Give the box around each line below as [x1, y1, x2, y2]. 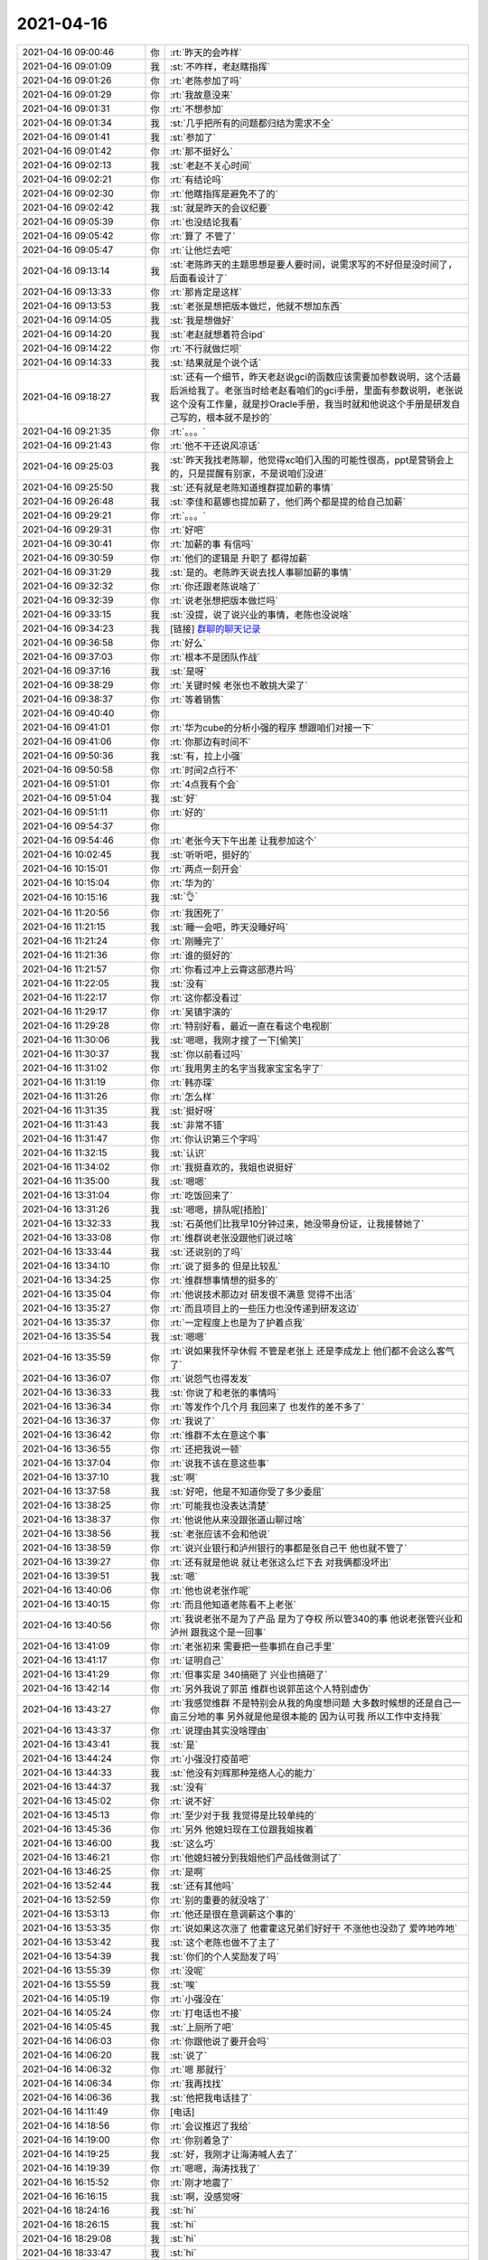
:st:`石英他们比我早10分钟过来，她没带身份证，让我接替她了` [169, 1217, 425, 1229]
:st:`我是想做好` [169, 314, 235, 326]
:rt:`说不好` [169, 1794, 216, 1807]
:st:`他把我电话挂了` [169, 2091, 253, 2104]
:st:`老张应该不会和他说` [169, 1528, 271, 1540]
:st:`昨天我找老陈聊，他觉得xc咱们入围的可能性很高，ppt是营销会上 [169, 453, 455, 466]
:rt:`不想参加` [169, 102, 225, 115]
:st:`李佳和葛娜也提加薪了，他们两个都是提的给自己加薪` [169, 495, 407, 508]
